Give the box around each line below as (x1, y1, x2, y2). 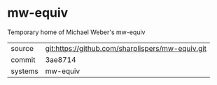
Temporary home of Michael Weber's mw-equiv (7, 28, 146, 36)
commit (10, 54, 36, 64)
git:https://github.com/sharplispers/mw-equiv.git (45, 43, 207, 53)
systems (10, 66, 38, 76)
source (10, 43, 34, 53)
